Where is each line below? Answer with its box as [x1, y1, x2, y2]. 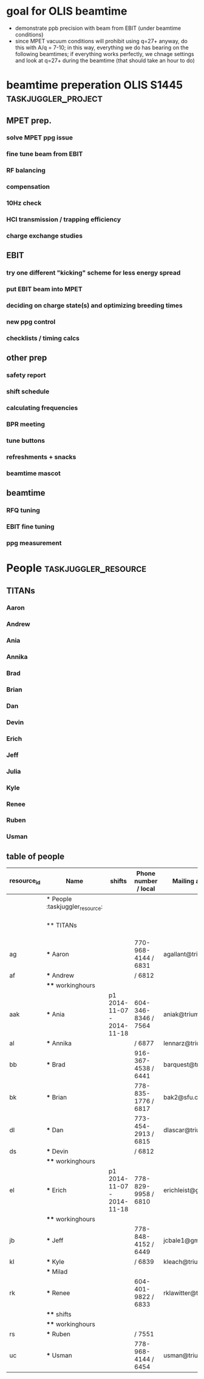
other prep [6, 353, 47, 363]
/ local [136, 884, 155, 893]
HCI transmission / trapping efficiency [6, 215, 121, 224]
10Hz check [6, 199, 42, 208]
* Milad [46, 1268, 68, 1276]
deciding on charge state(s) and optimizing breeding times [6, 302, 183, 310]
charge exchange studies [6, 231, 83, 240]
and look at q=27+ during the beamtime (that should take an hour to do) [15, 57, 195, 64]
